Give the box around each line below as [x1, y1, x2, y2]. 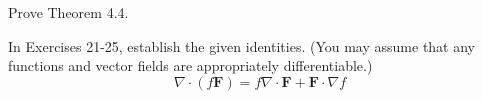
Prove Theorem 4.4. [8, 2, 129, 22]
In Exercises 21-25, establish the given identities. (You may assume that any [8, 35, 476, 56]
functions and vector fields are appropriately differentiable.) [8, 55, 373, 76]
